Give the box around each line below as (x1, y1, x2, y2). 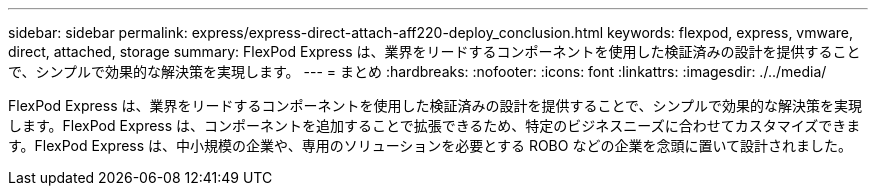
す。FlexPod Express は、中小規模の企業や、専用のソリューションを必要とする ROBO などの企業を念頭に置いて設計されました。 (8, 137, 852, 154)
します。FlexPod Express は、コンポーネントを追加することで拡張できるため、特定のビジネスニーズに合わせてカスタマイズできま (8, 117, 861, 134)
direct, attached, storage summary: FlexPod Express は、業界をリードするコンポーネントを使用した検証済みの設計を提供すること (8, 43, 861, 60)
